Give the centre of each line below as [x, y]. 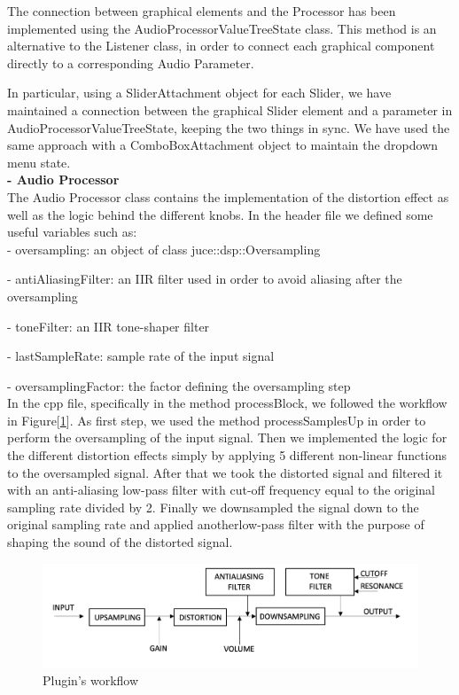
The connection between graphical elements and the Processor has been [202, 11]
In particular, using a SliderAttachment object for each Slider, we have [199, 93]
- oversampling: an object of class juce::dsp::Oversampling [164, 249]
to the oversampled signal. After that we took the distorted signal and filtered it [225, 472]
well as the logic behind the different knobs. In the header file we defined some [220, 214]
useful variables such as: [72, 232]
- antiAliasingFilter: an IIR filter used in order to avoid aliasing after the [205, 279]
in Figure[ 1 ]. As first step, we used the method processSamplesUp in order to [217, 420]
